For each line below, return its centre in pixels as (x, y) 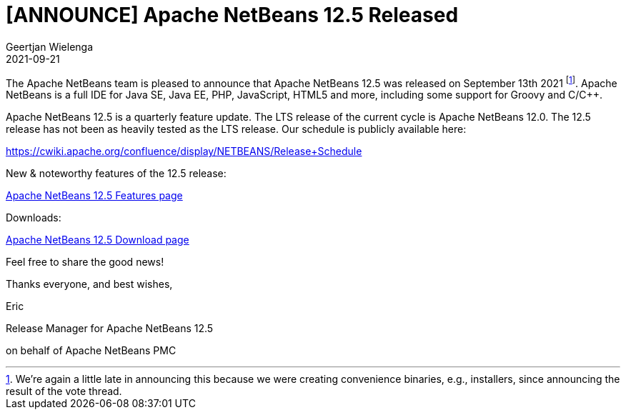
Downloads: (34, 218)
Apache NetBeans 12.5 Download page (98, 240)
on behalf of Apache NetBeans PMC (91, 351)
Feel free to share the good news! (85, 262)
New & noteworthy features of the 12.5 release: (116, 174)
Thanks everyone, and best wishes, (89, 284)
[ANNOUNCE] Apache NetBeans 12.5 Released (232, 15)
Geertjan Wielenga (50, 46)
